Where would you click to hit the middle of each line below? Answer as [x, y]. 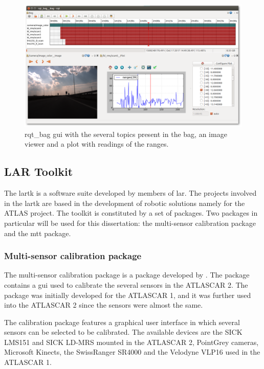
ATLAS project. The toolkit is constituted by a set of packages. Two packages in [131, 213]
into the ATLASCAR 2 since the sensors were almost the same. [104, 305]
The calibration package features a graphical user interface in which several [122, 322]
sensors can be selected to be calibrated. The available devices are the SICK [123, 332]
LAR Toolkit [39, 171]
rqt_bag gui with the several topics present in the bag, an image [126, 134]
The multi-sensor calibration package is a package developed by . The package [127, 275]
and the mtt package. [38, 233]
